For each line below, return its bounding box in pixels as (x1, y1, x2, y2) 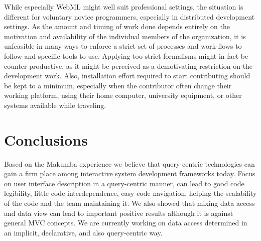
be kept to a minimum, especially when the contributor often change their (4, 80, 232, 90)
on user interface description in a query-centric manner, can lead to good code (4, 178, 244, 188)
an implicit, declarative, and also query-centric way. (4, 227, 163, 237)
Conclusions (4, 129, 88, 150)
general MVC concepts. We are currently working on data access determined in (4, 217, 247, 228)
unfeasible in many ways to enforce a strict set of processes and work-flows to (4, 41, 242, 51)
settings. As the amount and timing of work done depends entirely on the (4, 21, 230, 32)
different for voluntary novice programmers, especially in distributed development (4, 11, 255, 22)
